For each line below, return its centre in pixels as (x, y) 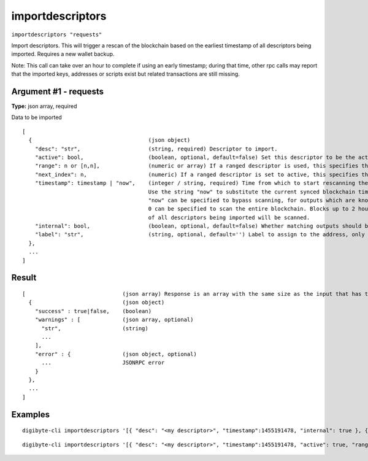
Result (24, 278)
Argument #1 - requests (58, 91)
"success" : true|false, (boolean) (93, 311)
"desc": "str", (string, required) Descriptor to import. (156, 149)
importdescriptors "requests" (57, 34)
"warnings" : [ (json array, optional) (114, 320)
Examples (31, 414)
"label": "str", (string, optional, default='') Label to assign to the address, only (200, 234)
